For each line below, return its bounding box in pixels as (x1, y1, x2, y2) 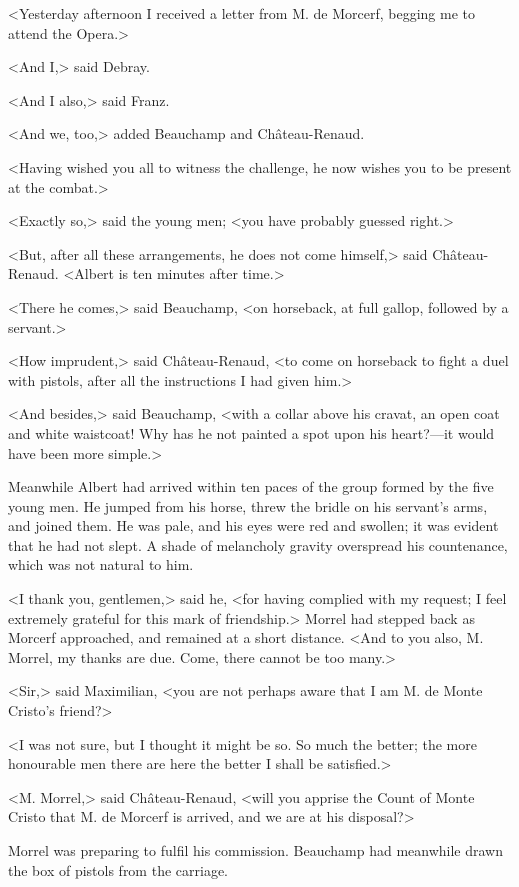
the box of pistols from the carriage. (8, 859, 228, 880)
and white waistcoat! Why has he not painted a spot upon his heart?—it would (8, 422, 495, 443)
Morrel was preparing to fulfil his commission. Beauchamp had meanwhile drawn (8, 840, 503, 860)
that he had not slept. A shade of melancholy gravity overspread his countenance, (8, 534, 508, 555)
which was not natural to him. (8, 554, 194, 575)
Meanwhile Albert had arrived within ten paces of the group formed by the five (8, 476, 494, 497)
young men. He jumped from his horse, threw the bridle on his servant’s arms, (8, 495, 488, 516)
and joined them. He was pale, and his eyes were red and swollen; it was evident (8, 515, 499, 536)
